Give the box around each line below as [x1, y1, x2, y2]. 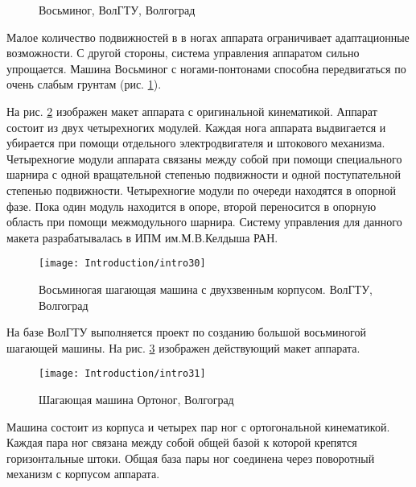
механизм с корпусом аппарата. [6, 465, 160, 482]
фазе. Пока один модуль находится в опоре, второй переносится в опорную [6, 197, 377, 214]
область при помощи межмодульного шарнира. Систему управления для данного [6, 213, 402, 230]
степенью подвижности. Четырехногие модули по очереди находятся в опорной [6, 181, 397, 198]
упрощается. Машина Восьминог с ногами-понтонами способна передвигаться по [6, 60, 406, 76]
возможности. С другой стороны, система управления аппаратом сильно [6, 44, 360, 61]
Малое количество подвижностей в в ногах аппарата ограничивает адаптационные [6, 28, 410, 45]
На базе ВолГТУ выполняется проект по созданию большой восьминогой [6, 324, 366, 340]
